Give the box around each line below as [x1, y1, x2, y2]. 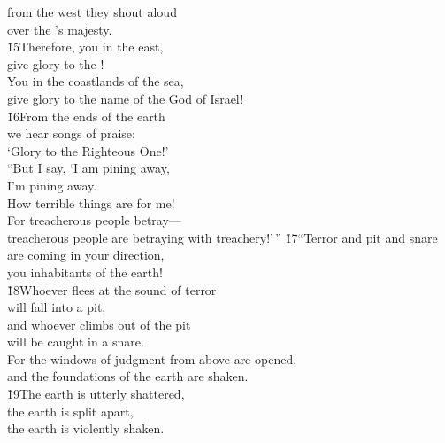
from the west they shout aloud [7, 3, 177, 20]
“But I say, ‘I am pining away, [7, 159, 170, 177]
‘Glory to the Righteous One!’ [7, 141, 169, 159]
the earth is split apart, [7, 401, 134, 420]
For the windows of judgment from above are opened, [7, 349, 297, 368]
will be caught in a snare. [7, 332, 144, 351]
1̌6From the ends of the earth [7, 106, 165, 125]
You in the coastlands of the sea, [7, 72, 184, 90]
